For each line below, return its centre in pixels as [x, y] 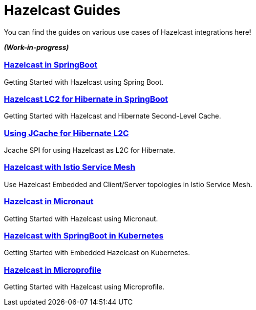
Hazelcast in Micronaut [49, 202]
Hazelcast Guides [62, 10]
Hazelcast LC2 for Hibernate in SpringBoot [86, 99]
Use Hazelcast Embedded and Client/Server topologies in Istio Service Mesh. [128, 184]
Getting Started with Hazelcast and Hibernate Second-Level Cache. [113, 116]
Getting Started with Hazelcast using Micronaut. [81, 218]
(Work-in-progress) [36, 47]
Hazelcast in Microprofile [53, 270]
